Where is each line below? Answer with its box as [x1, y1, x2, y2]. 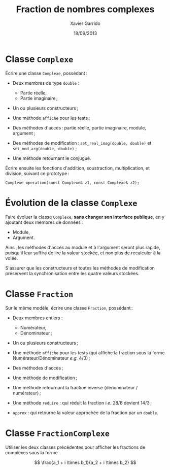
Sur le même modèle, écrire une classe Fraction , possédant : [5, 305, 133, 311]
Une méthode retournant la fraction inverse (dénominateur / [12, 384, 138, 390]
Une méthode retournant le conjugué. [12, 155, 91, 161]
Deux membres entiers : [12, 315, 63, 321]
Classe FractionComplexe [5, 427, 110, 439]
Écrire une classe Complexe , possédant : [5, 70, 88, 76]
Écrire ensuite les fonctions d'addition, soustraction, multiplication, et [5, 165, 150, 171]
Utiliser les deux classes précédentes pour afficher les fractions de [5, 444, 146, 450]
